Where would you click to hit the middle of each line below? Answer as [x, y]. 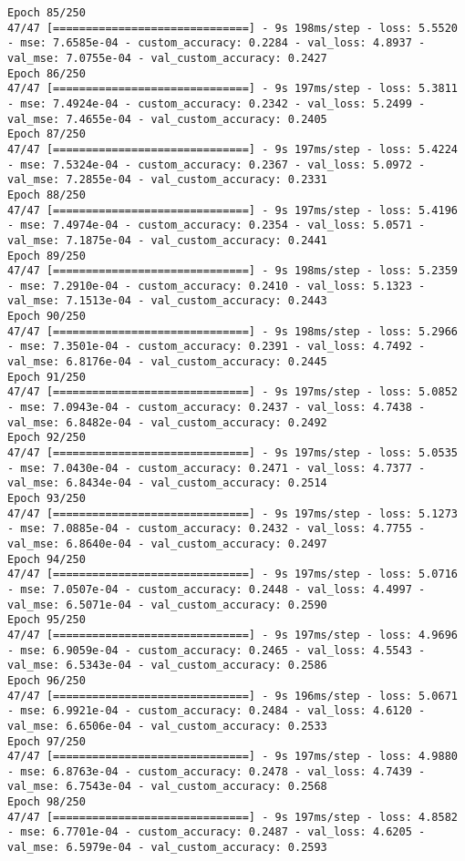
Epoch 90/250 [46, 317]
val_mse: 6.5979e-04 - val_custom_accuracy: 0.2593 [167, 848]
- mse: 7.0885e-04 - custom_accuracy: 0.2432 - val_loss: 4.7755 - [217, 529]
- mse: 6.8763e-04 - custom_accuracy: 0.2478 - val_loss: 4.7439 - [217, 771]
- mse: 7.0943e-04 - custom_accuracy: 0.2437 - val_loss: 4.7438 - [217, 408]
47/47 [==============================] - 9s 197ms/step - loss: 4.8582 [232, 817]
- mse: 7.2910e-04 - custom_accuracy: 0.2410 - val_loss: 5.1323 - [217, 286]
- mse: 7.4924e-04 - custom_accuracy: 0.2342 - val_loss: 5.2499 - [217, 103]
